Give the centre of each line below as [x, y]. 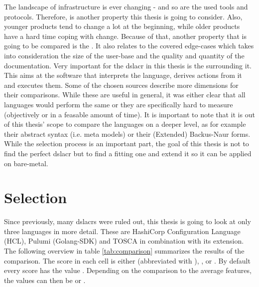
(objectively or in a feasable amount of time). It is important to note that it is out [129, 114]
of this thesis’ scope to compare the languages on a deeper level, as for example [125, 124]
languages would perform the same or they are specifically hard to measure [119, 104]
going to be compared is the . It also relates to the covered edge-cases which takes [129, 46]
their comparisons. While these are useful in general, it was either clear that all [125, 95]
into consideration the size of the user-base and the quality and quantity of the [124, 55]
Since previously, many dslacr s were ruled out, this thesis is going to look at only [128, 221]
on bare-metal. [26, 163]
